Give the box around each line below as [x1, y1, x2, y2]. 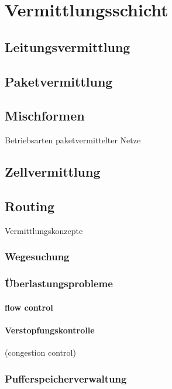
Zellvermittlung [5, 163, 101, 181]
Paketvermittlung [5, 72, 113, 90]
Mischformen [5, 106, 85, 125]
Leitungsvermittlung [5, 37, 130, 56]
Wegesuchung [5, 249, 70, 264]
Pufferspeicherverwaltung [5, 371, 127, 385]
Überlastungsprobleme [5, 276, 113, 291]
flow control [5, 301, 53, 313]
